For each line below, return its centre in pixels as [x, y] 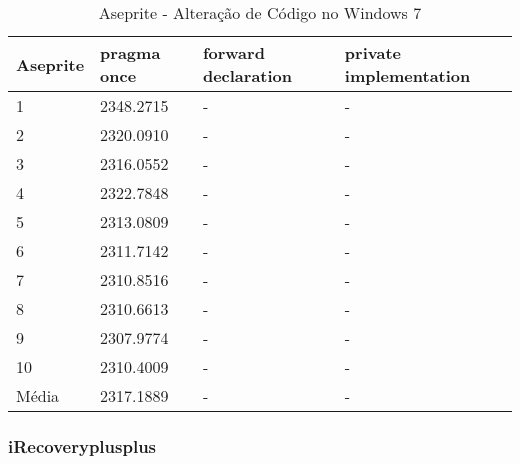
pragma [130, 52]
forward [233, 52]
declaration [247, 75]
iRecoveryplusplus [82, 445]
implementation [407, 75]
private [372, 52]
